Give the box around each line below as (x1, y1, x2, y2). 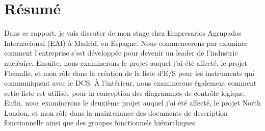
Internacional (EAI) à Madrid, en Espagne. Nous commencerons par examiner (4, 37, 248, 48)
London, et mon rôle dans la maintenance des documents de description (4, 107, 228, 118)
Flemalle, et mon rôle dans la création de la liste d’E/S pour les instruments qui (4, 67, 254, 78)
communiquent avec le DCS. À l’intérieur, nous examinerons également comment (4, 77, 257, 88)
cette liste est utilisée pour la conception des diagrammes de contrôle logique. (4, 87, 245, 98)
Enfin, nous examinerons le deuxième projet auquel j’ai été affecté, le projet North (4, 97, 261, 108)
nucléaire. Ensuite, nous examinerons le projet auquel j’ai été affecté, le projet (4, 57, 247, 68)
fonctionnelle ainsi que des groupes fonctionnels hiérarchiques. (4, 117, 197, 128)
